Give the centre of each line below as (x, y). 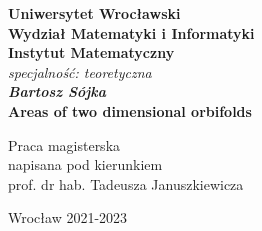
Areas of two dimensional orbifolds (130, 110)
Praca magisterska (64, 144)
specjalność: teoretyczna (80, 71)
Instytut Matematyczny (91, 52)
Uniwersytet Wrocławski (94, 13)
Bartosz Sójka (57, 91)
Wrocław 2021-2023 (68, 217)
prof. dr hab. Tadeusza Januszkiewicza (126, 183)
